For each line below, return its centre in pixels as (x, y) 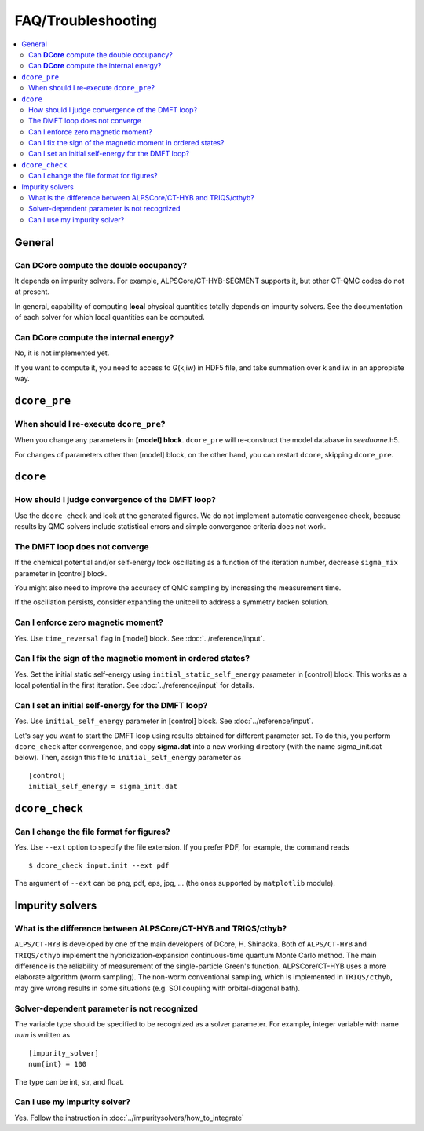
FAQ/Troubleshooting (86, 20)
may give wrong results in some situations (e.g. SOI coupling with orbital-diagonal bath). (157, 988)
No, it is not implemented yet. (62, 353)
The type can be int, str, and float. (69, 1081)
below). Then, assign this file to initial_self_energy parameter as (128, 758)
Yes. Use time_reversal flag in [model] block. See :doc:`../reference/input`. (140, 638)
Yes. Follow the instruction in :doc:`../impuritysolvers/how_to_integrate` (130, 1118)
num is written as (42, 1035)
